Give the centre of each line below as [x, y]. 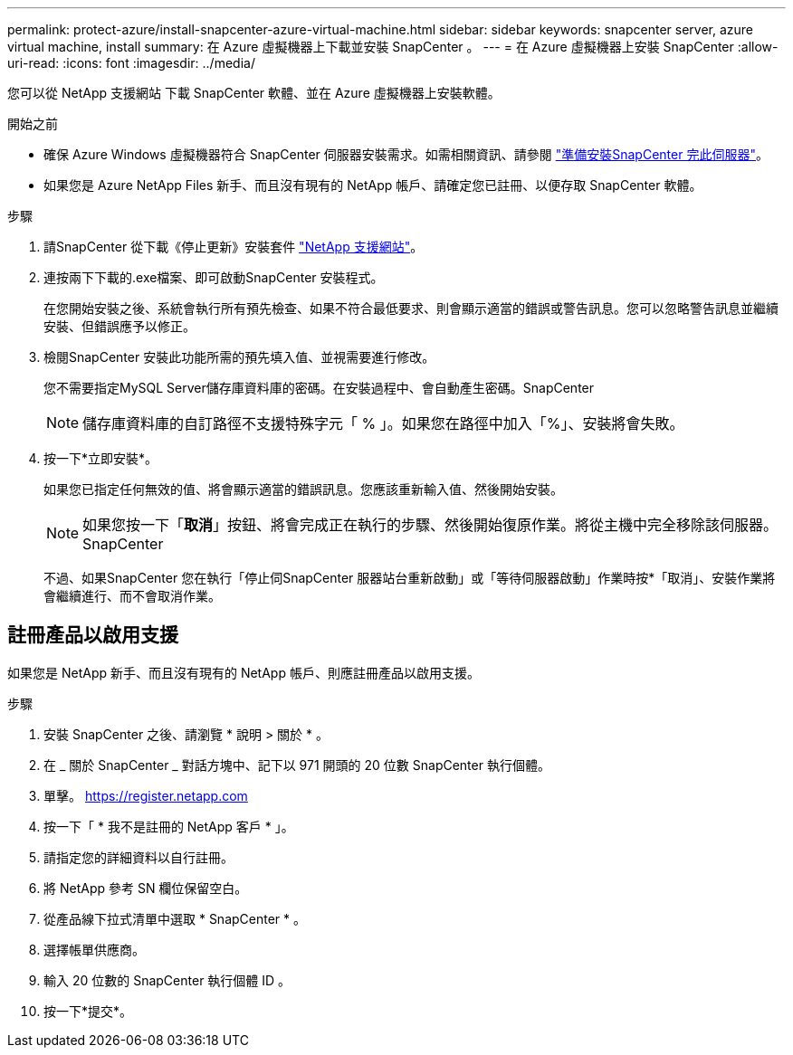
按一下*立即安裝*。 [101, 458]
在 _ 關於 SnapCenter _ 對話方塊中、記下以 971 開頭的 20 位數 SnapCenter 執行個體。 [297, 765]
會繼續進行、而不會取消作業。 [132, 596]
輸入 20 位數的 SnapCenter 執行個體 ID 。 [167, 980]
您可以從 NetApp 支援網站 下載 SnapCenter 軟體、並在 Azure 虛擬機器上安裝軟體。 [254, 93]
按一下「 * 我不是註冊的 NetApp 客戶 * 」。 [169, 826]
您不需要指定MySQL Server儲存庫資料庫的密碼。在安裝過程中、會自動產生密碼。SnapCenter [319, 388]
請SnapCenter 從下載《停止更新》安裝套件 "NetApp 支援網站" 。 [234, 247]
